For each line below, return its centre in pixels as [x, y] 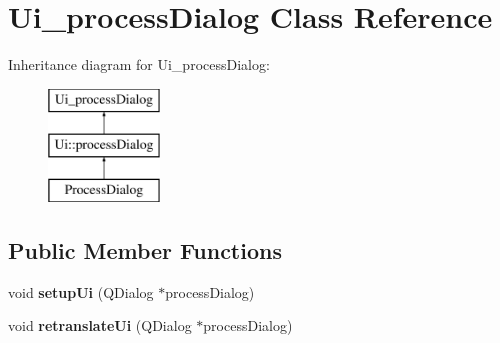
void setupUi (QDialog [81, 291]
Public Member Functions [145, 250]
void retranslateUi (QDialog [100, 325]
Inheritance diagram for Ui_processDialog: [139, 64]
